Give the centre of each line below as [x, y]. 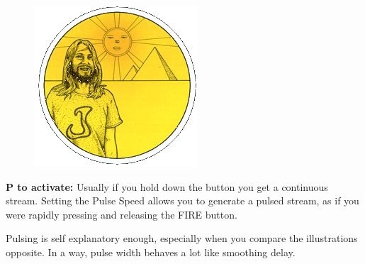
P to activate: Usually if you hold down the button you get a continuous [167, 186]
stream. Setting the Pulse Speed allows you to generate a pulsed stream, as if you [182, 200]
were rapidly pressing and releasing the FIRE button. [122, 214]
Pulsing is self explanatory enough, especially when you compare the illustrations [182, 238]
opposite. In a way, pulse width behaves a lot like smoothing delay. [151, 252]
